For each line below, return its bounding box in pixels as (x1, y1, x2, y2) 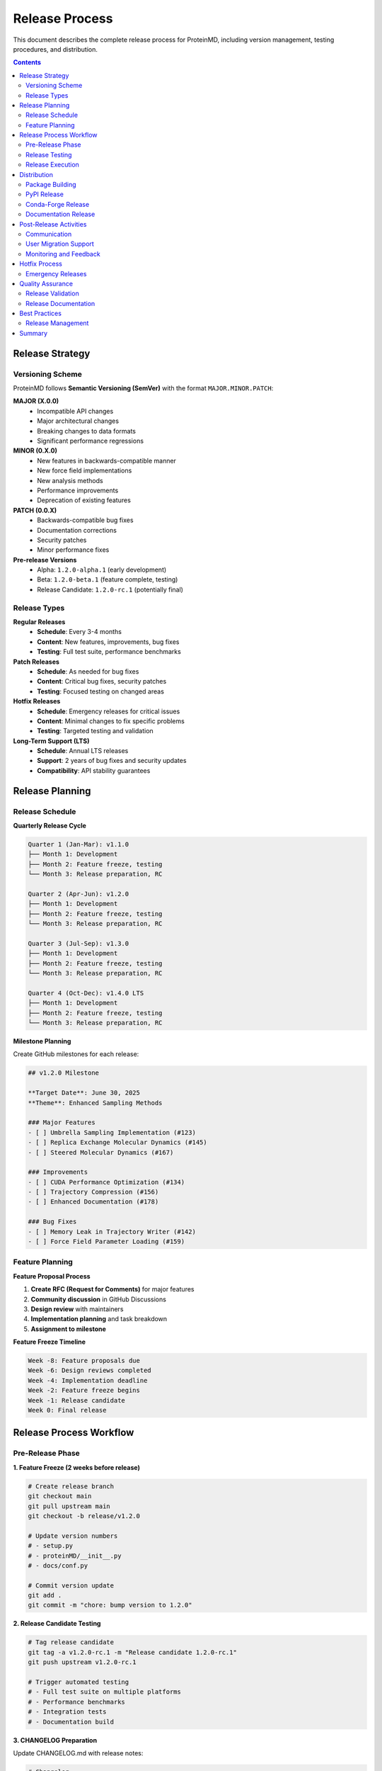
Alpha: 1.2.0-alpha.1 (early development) (37, 565, 167, 574)
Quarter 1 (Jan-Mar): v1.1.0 (28, 840, 129, 848)
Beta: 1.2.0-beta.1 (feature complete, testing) (37, 575, 178, 584)
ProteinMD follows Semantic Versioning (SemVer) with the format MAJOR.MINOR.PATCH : (13, 384, 274, 392)
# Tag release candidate (28, 1639, 115, 1646)
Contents (13, 58, 42, 67)
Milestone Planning (13, 1037, 71, 1045)
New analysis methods (37, 476, 103, 485)
